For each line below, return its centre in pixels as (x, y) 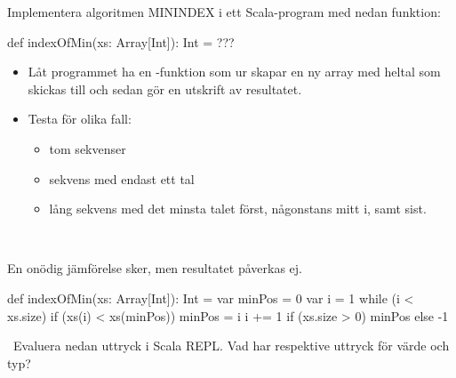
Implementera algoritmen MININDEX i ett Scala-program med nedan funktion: (224, 12)
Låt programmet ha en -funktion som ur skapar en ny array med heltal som (234, 72)
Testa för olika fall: (80, 119)
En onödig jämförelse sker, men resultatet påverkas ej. (155, 268)
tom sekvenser (88, 148)
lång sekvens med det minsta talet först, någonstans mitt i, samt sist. (238, 209)
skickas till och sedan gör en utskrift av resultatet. (165, 88)
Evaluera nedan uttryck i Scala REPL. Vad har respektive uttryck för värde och (231, 346)
